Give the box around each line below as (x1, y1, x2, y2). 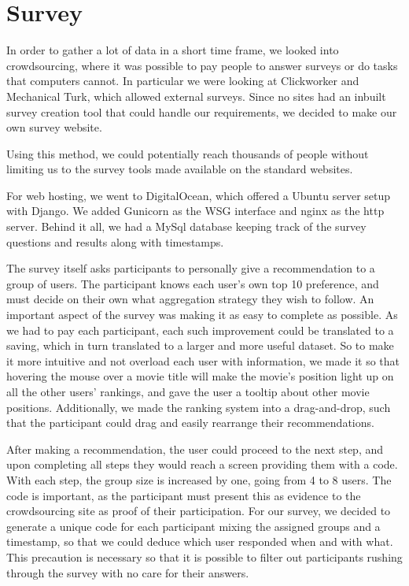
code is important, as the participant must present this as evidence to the (6, 487, 361, 503)
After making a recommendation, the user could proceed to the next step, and (6, 440, 384, 457)
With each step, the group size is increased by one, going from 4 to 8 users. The (6, 471, 392, 488)
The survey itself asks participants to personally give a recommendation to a (6, 260, 375, 276)
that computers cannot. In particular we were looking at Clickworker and (6, 72, 359, 89)
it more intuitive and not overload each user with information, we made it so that (6, 352, 400, 369)
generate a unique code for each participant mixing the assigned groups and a (6, 517, 381, 534)
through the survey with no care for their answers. (6, 564, 249, 580)
